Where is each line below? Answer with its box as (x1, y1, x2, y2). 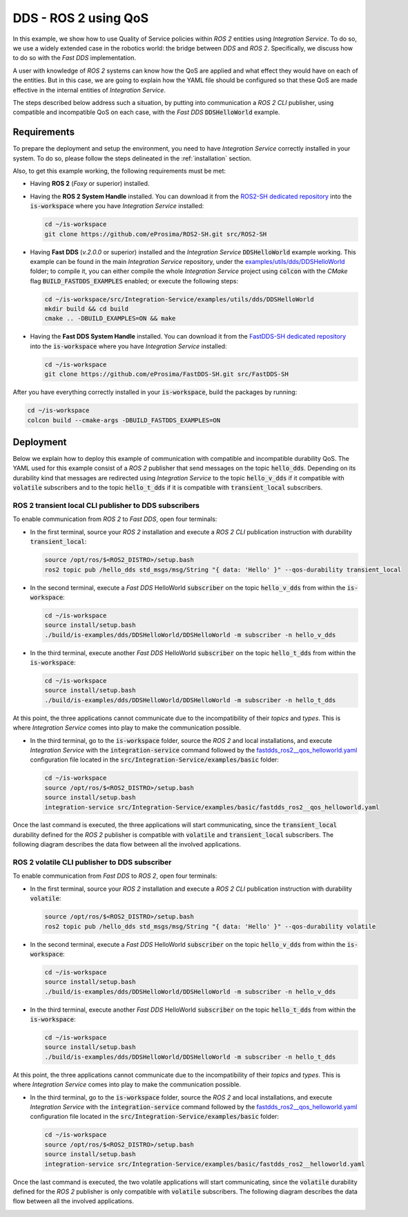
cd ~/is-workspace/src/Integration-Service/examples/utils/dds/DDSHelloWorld (44, 295, 314, 303)
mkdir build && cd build (44, 305, 129, 313)
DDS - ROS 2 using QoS (12, 10, 149, 26)
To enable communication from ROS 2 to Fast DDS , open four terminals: (12, 515, 217, 523)
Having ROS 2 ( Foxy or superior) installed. (30, 180, 150, 188)
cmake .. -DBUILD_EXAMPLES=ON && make (44, 314, 176, 323)
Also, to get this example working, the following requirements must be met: (12, 167, 226, 175)
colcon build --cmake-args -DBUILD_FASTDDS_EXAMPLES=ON (27, 416, 221, 424)
